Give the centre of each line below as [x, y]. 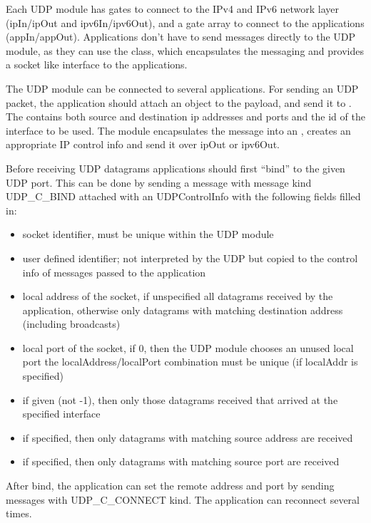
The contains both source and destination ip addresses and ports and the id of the [185, 116]
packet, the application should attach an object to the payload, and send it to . [179, 102]
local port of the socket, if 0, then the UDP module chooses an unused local [188, 347]
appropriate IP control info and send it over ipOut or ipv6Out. [143, 144]
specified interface [61, 414]
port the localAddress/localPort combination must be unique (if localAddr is [190, 362]
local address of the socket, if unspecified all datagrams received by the [178, 296]
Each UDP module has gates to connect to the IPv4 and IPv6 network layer [173, 9]
